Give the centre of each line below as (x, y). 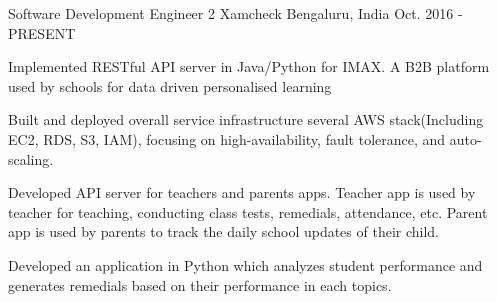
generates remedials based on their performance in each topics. (200, 284)
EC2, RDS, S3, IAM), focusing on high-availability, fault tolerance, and (227, 138)
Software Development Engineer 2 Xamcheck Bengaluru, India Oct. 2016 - (235, 13)
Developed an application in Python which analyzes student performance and (245, 264)
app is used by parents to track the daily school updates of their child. (224, 231)
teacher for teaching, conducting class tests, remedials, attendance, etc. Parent (248, 211)
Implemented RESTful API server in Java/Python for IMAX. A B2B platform (249, 66)
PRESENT (42, 32)
